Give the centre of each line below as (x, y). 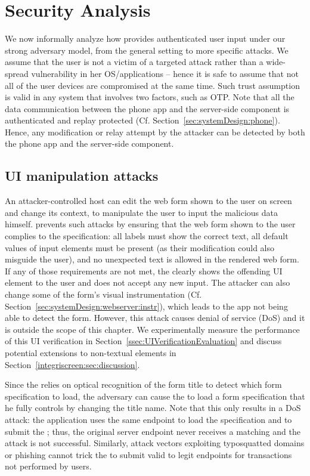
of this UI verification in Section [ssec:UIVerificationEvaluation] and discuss (143, 341)
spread (17, 73)
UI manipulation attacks (82, 176)
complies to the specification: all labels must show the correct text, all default (147, 236)
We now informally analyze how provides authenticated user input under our (145, 38)
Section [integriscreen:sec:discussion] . (72, 364)
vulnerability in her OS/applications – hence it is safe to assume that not (165, 73)
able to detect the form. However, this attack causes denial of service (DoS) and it (155, 318)
